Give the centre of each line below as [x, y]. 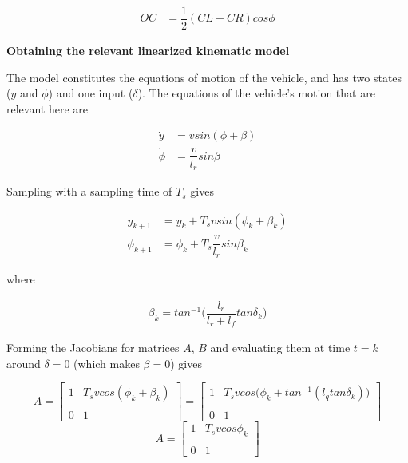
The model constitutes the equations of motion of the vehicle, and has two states [204, 77]
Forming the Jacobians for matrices [93, 348]
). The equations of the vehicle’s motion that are [256, 93]
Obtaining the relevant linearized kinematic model [148, 51]
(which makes [107, 363]
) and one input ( [91, 93]
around [24, 363]
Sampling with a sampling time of [89, 191]
